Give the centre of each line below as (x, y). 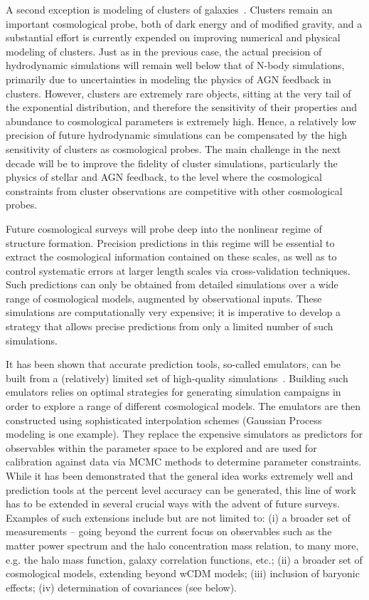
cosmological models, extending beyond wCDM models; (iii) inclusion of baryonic (183, 573)
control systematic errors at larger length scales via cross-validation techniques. (178, 270)
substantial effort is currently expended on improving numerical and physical (173, 37)
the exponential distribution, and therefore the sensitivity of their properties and (182, 107)
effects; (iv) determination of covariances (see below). (121, 587)
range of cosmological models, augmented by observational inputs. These (164, 298)
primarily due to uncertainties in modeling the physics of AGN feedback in (169, 79)
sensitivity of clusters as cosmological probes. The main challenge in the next (173, 148)
